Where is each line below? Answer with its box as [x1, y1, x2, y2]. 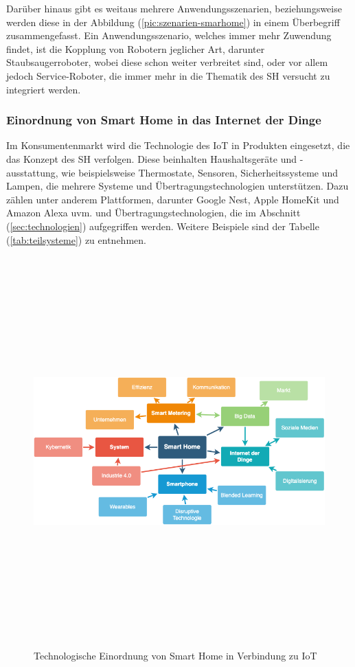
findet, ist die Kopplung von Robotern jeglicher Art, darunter [6, 41, 265, 56]
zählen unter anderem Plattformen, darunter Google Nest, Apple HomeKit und [6, 192, 339, 206]
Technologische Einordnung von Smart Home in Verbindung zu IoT [34, 648, 317, 662]
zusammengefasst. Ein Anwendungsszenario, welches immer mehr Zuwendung [6, 28, 332, 43]
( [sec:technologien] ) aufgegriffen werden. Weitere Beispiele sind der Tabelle [6, 218, 319, 233]
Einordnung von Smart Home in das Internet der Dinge [6, 111, 321, 128]
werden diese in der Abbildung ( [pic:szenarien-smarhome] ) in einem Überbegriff [6, 14, 340, 29]
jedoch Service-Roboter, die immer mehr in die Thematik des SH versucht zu [6, 68, 330, 82]
